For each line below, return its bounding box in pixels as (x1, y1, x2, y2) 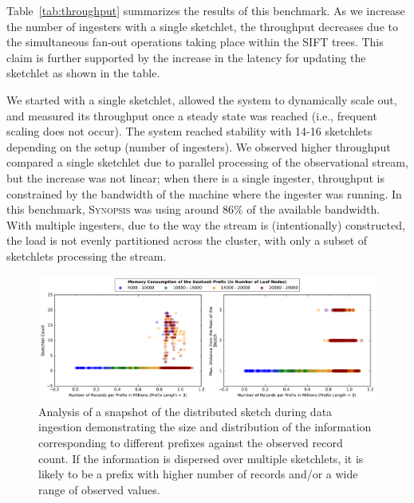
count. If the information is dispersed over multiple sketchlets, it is (38, 450, 364, 466)
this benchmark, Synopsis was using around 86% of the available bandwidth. (6, 201, 380, 218)
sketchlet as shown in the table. (6, 65, 160, 81)
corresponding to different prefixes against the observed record (38, 434, 343, 450)
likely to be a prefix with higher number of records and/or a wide (38, 466, 358, 482)
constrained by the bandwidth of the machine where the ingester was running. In (6, 185, 402, 202)
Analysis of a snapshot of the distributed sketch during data (38, 403, 333, 419)
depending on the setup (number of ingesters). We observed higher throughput (6, 138, 391, 155)
